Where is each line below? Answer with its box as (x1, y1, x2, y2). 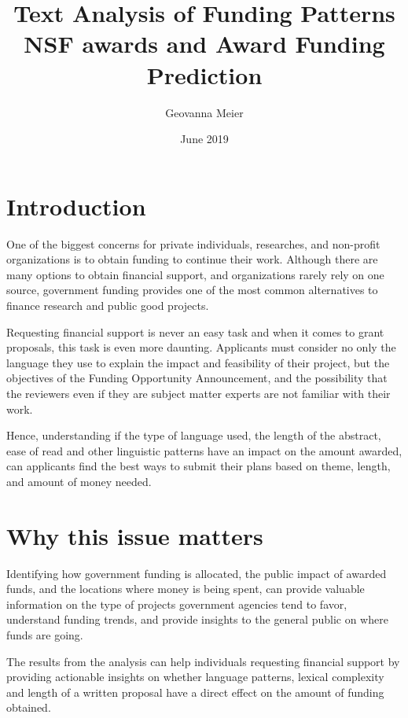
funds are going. (6, 627, 83, 643)
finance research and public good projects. (6, 297, 209, 313)
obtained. (6, 699, 51, 716)
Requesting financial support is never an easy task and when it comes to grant (6, 323, 384, 340)
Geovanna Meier (165, 104, 244, 120)
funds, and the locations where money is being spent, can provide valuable (6, 580, 365, 597)
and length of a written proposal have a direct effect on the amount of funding (6, 683, 384, 700)
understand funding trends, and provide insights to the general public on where (6, 611, 388, 628)
